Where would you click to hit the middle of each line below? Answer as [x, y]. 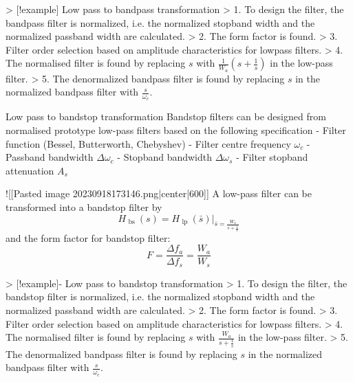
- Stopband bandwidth [165, 157]
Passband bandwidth [50, 157]
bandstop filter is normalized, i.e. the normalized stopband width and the [160, 296]
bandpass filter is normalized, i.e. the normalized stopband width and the [160, 22]
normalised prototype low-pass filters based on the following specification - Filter [176, 130]
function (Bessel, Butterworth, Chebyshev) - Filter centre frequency [148, 143]
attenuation [30, 170]
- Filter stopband [272, 157]
